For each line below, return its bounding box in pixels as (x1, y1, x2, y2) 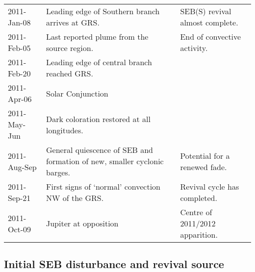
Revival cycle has (180, 181, 239, 192)
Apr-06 (8, 93, 32, 104)
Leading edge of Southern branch (46, 5, 160, 17)
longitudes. (46, 124, 83, 136)
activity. (180, 42, 208, 53)
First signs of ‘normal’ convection (46, 181, 161, 192)
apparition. (180, 229, 218, 240)
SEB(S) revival (180, 5, 231, 17)
